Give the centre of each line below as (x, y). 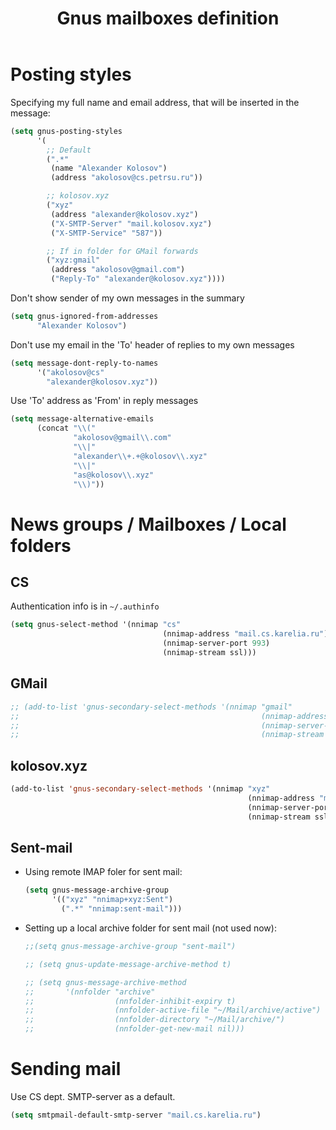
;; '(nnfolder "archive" (90, 992)
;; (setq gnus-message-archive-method (105, 982)
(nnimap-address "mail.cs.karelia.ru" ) (245, 634)
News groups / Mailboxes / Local (148, 524)
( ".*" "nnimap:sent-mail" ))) (122, 909)
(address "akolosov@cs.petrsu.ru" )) (126, 178)
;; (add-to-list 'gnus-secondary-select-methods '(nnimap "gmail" (151, 707)
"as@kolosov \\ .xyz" (114, 475)
